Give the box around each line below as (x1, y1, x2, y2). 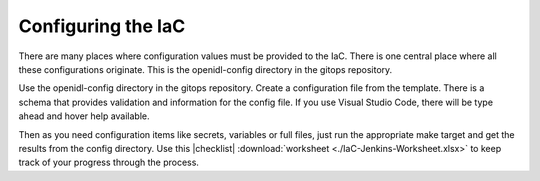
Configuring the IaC (18, 15, 186, 37)
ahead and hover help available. (18, 110, 150, 122)
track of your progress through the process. (18, 156, 200, 169)
